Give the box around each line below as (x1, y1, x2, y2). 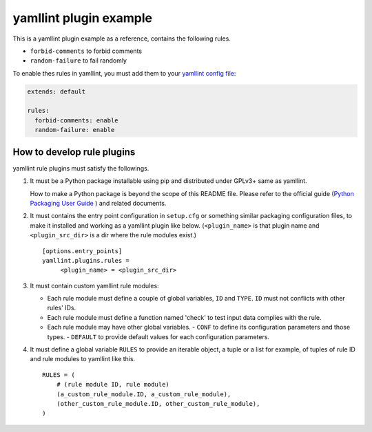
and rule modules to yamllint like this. (30, 355, 136, 363)
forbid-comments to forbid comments (30, 47, 143, 55)
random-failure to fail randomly (30, 56, 127, 65)
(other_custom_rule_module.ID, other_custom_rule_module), (56, 400, 260, 407)
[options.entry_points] (42, 247, 123, 255)
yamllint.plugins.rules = (42, 257, 130, 264)
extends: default (27, 87, 86, 96)
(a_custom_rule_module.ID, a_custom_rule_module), (56, 390, 231, 398)
